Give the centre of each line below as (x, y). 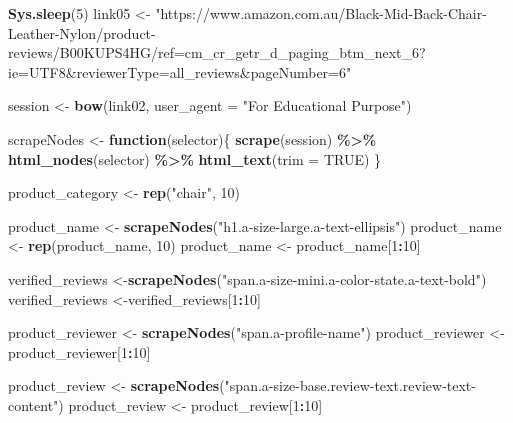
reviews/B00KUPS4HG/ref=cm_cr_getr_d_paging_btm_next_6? (217, 52)
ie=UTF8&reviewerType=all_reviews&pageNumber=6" (180, 71)
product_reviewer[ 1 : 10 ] (79, 351)
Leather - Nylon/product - (82, 32)
